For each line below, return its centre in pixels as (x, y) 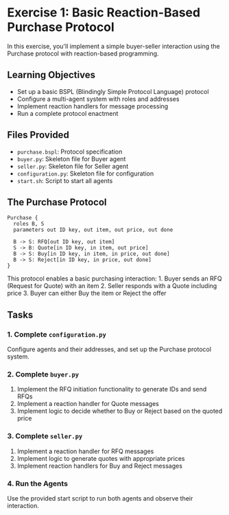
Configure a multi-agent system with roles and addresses (98, 99)
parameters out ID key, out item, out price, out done (93, 230)
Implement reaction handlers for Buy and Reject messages (100, 466)
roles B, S (29, 224)
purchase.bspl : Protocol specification (70, 152)
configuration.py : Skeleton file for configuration (85, 173)
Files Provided (38, 135)
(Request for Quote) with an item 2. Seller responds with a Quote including (112, 286)
